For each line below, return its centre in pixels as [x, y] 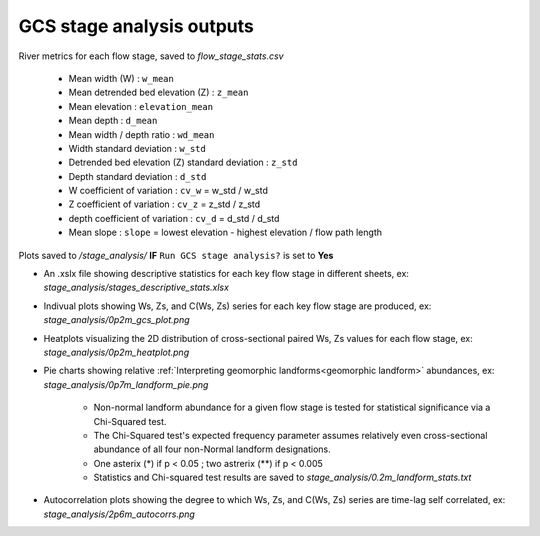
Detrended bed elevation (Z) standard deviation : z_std [183, 162]
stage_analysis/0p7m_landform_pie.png [126, 384]
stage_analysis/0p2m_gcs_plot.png [116, 320]
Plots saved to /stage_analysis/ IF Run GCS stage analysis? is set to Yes [176, 255]
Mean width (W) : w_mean [121, 78]
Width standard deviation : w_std [137, 148]
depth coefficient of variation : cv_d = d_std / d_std [174, 218]
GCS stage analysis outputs [136, 26]
